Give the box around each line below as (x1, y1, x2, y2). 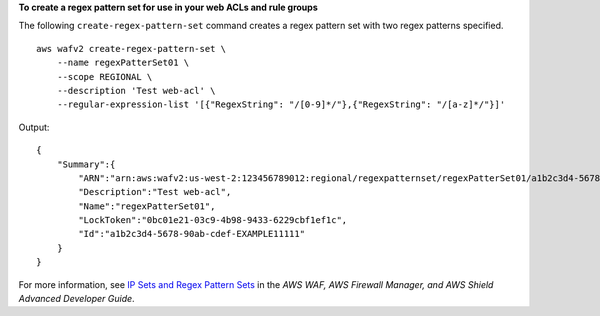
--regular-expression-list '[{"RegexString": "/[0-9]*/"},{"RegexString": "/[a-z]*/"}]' (56, 99, 506, 110)
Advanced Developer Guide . (18, 293, 135, 305)
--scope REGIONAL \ (56, 71, 153, 82)
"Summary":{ (56, 158, 116, 170)
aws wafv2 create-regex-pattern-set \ (36, 43, 227, 54)
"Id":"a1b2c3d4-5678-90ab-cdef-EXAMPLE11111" (78, 228, 305, 240)
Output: (18, 121, 50, 133)
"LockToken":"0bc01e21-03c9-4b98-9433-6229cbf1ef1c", (78, 215, 348, 226)
